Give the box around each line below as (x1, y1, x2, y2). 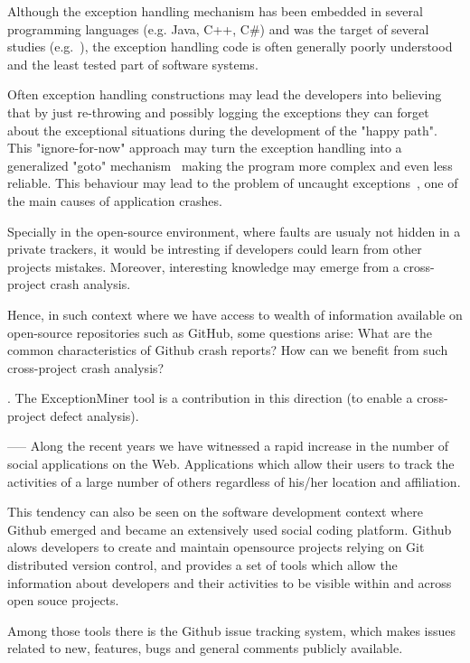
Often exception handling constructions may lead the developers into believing (7, 85, 442, 104)
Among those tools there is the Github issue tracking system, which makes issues (7, 621, 456, 640)
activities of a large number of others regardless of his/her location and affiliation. (7, 472, 461, 490)
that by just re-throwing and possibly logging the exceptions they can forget (7, 102, 429, 121)
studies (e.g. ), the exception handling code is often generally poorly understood (7, 37, 453, 56)
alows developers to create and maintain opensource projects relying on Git (7, 537, 425, 556)
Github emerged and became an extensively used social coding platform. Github (7, 519, 452, 538)
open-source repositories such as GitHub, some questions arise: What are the (7, 322, 432, 341)
